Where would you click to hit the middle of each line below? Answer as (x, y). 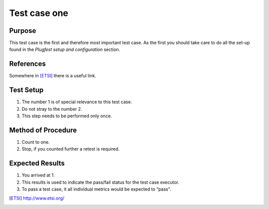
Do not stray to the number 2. (52, 109)
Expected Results (37, 163)
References (27, 64)
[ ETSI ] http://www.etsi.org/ (37, 198)
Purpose (23, 31)
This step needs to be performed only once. (67, 116)
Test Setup (26, 90)
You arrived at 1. (38, 175)
